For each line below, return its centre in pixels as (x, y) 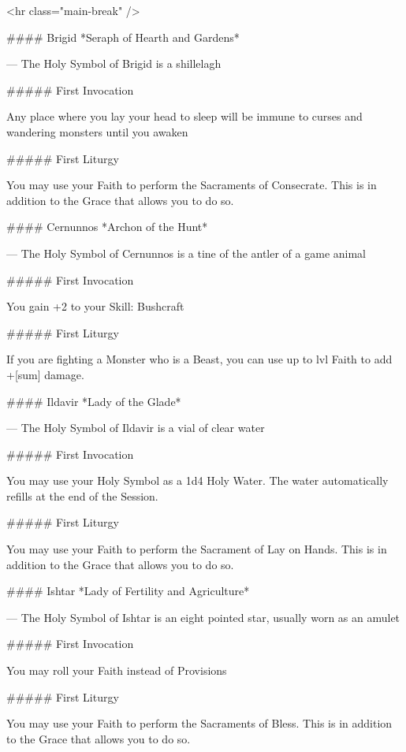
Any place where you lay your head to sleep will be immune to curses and (184, 116)
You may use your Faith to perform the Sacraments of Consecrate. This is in (192, 185)
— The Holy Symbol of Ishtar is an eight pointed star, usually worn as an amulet (203, 617)
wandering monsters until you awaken (97, 131)
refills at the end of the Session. (82, 495)
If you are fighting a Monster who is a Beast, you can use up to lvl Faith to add (199, 359)
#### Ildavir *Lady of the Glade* (94, 401)
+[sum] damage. (45, 374)
